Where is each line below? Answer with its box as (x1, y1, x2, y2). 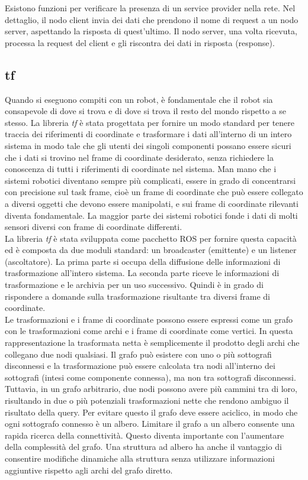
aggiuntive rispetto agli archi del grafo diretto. (5, 463, 173, 476)
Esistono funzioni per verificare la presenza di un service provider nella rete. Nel (5, 2, 296, 14)
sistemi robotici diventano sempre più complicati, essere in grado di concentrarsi (5, 174, 296, 186)
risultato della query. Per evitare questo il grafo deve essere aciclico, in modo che (5, 406, 298, 418)
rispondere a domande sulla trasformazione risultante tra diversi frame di (5, 290, 270, 302)
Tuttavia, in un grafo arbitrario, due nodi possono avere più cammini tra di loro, (5, 382, 298, 395)
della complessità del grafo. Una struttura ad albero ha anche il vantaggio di (5, 440, 282, 453)
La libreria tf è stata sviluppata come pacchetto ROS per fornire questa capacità (5, 232, 297, 244)
